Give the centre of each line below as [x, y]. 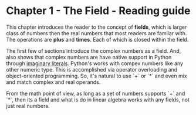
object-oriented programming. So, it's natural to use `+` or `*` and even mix [97, 76]
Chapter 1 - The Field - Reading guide [98, 11]
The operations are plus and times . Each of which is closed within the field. [97, 39]
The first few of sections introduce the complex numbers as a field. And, [94, 50]
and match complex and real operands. [53, 82]
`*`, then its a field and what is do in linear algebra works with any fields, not [98, 99]
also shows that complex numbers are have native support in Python [89, 57]
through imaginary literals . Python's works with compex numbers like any [95, 63]
